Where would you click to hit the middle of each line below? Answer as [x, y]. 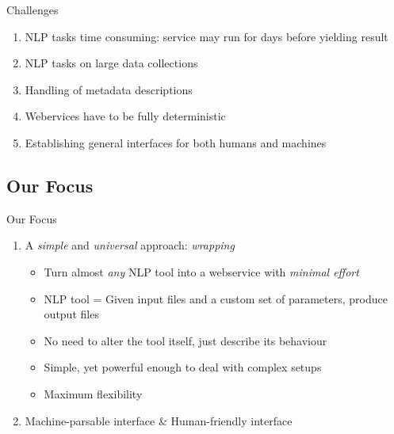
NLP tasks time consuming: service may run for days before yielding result [207, 36]
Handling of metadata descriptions [109, 89]
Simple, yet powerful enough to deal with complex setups [183, 367]
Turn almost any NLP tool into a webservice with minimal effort [201, 271]
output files [71, 314]
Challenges [33, 10]
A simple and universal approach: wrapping [130, 245]
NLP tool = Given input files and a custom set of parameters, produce [216, 298]
